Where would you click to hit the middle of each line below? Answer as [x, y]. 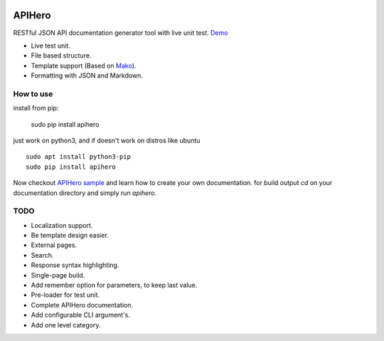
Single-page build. [58, 275]
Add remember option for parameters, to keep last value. [114, 285]
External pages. [54, 245]
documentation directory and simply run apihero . [85, 193]
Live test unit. [51, 46]
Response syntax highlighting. [75, 265]
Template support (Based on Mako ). [84, 65]
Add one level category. [66, 325]
